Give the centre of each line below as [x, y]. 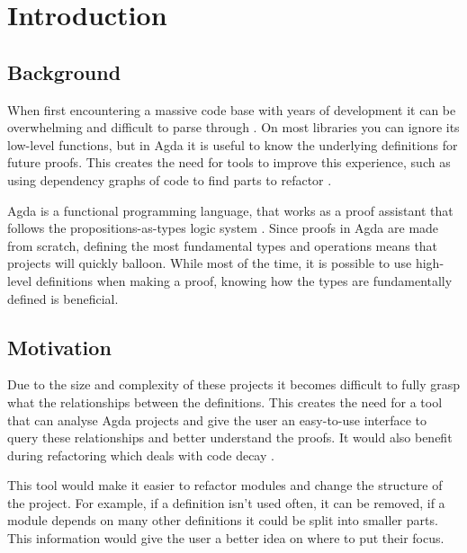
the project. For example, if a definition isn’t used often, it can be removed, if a [226, 502]
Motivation [59, 347]
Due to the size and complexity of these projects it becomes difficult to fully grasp [234, 384]
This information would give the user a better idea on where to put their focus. [226, 538]
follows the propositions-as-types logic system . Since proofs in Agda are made [223, 228]
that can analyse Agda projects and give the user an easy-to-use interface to [217, 419]
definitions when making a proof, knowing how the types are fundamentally [244, 280]
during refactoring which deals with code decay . [141, 455]
